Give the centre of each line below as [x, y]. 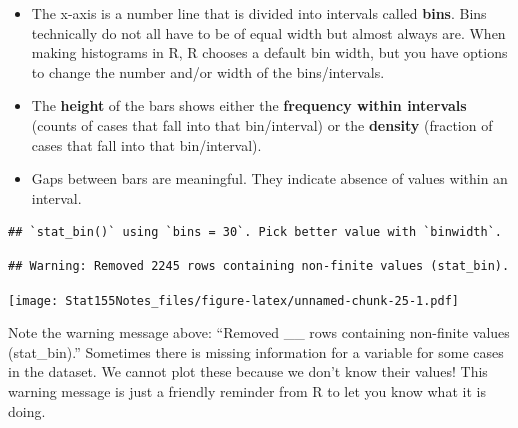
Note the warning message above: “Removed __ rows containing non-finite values [259, 332]
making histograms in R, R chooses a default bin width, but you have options [269, 52]
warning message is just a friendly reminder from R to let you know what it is [247, 390]
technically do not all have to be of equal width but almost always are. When [268, 32]
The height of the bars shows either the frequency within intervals [249, 105]
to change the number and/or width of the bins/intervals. [208, 71]
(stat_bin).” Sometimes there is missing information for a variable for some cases [256, 351]
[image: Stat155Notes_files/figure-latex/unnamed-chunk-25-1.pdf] [234, 300]
